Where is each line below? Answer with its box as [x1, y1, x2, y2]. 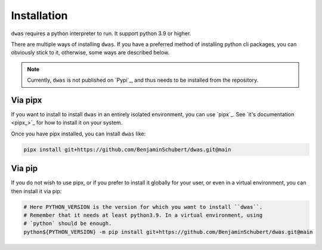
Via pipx [11, 95, 42, 105]
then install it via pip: [11, 187, 62, 195]
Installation [11, 9, 68, 22]
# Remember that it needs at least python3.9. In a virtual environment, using [23, 212, 263, 219]
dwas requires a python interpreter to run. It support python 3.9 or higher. [11, 30, 191, 37]
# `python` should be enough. [23, 220, 112, 227]
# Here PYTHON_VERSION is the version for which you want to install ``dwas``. [23, 203, 263, 210]
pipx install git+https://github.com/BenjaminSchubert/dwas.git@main [23, 146, 231, 153]
